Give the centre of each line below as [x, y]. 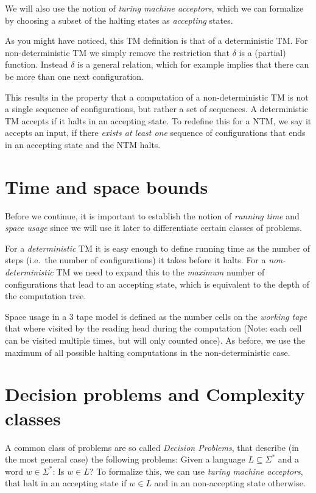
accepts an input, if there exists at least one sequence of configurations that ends [155, 133]
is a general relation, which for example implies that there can [193, 64]
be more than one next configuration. [74, 76]
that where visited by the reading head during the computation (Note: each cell [153, 328]
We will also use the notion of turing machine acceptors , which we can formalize [154, 8]
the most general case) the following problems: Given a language [125, 459]
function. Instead [37, 64]
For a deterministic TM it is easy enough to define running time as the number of [157, 248]
